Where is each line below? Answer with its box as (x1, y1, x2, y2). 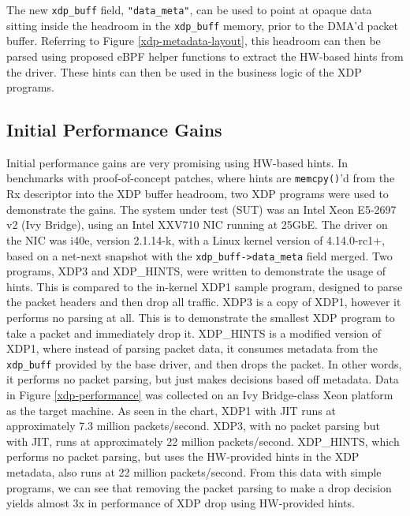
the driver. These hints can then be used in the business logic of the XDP (6, 63, 362, 80)
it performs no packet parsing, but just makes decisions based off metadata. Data (6, 371, 399, 387)
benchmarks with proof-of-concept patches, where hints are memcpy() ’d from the (6, 170, 395, 186)
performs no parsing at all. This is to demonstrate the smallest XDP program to (6, 308, 395, 325)
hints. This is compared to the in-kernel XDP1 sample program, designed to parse (6, 278, 403, 294)
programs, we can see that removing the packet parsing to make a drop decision (6, 479, 392, 495)
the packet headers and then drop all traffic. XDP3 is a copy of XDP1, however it (6, 294, 401, 310)
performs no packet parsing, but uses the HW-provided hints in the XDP (6, 448, 360, 465)
